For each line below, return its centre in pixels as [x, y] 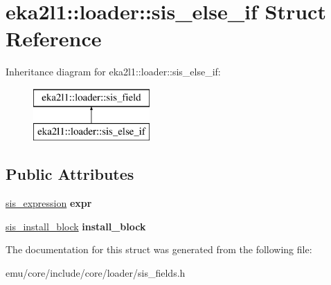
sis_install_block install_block [76, 226]
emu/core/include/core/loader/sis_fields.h [96, 273]
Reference [54, 38]
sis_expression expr [49, 203]
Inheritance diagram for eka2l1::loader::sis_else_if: [113, 72]
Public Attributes [70, 174]
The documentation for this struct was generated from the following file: [159, 249]
